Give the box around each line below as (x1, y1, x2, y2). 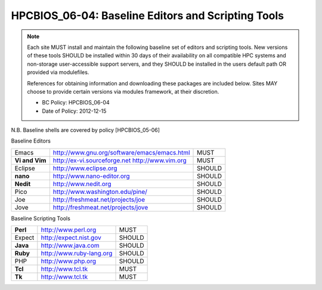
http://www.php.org (41, 257, 97, 266)
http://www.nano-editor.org (52, 172, 131, 180)
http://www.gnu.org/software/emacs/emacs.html (52, 148, 190, 156)
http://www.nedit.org (52, 180, 112, 188)
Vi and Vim (14, 156, 47, 164)
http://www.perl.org (41, 226, 97, 234)
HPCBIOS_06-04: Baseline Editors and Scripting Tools (11, 9, 284, 22)
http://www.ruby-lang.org (41, 249, 113, 258)
